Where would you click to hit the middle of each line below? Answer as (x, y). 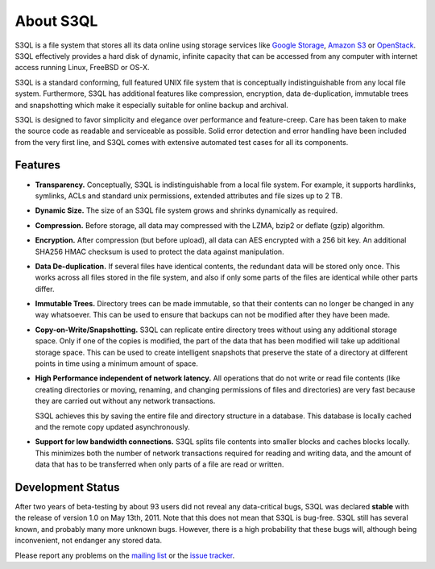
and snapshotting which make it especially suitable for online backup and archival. (152, 105)
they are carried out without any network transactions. (125, 401)
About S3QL (56, 21)
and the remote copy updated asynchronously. (113, 427)
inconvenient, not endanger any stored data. (89, 541)
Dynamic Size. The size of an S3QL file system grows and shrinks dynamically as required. (186, 210)
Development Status (67, 487)
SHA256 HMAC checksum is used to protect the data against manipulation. (160, 251)
